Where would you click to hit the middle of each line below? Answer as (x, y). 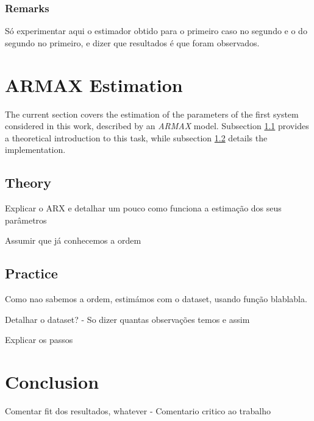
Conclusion (52, 382)
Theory (28, 182)
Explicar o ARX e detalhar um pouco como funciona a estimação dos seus (143, 208)
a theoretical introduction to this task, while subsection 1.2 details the (136, 137)
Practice (31, 273)
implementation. (35, 150)
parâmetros (26, 220)
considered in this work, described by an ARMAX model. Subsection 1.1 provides (157, 126)
